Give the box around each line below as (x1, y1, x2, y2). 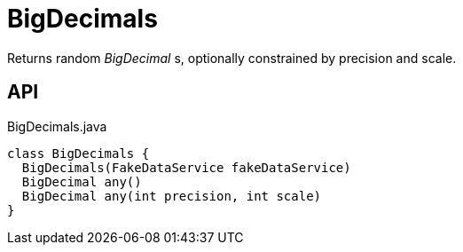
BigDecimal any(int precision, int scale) (21, 188, 322, 203)
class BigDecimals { (7, 146, 150, 161)
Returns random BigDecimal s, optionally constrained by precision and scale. (7, 50, 457, 66)
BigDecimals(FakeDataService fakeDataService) (21, 160, 351, 175)
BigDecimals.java (7, 118, 107, 134)
